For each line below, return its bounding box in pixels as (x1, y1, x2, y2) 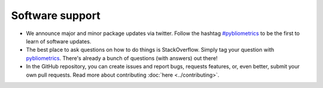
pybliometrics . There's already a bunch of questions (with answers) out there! (26, 54, 218, 62)
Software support (11, 9, 101, 22)
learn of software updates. (26, 37, 92, 45)
